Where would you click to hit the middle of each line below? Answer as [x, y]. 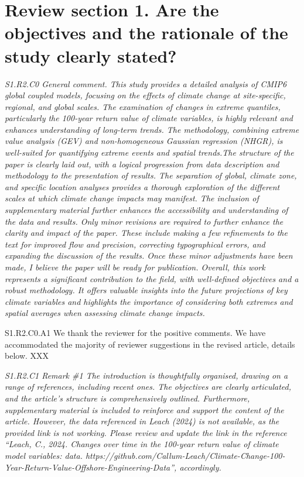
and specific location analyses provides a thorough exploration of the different [142, 186]
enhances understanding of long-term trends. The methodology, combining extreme [152, 129]
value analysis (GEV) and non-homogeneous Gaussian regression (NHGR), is [144, 141]
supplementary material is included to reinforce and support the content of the [144, 409]
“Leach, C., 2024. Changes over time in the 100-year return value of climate [142, 444]
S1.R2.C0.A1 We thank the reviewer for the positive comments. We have [135, 332]
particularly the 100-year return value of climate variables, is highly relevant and [149, 118]
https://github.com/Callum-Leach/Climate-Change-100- [185, 455]
